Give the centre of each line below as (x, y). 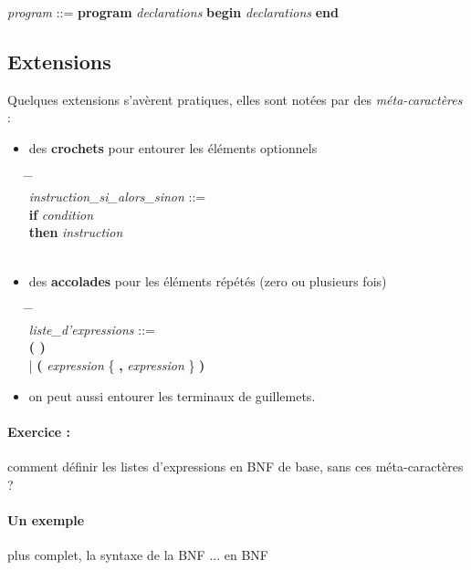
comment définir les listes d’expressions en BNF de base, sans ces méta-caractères (235, 466)
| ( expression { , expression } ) (117, 364)
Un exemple (46, 519)
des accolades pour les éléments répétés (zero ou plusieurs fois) (208, 280)
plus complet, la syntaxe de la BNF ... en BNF (138, 554)
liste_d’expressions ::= (92, 329)
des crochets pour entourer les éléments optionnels (173, 147)
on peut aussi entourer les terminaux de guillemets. (172, 395)
